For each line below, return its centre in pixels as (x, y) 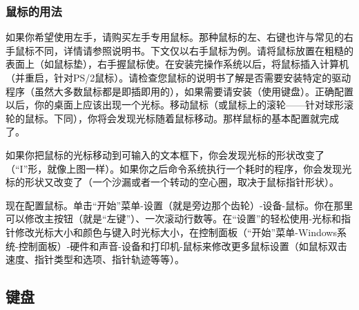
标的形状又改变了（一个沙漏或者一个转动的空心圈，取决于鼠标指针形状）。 (172, 182)
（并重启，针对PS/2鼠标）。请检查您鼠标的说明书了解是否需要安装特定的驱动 (178, 77)
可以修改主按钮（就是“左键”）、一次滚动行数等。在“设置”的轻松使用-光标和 (174, 219)
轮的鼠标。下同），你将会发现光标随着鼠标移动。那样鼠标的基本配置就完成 (172, 118)
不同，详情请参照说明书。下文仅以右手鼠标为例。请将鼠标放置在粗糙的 (194, 50)
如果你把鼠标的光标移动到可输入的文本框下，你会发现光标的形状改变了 (165, 154)
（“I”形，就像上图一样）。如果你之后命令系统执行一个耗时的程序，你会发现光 (179, 168)
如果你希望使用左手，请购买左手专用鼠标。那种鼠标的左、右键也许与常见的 (175, 37)
